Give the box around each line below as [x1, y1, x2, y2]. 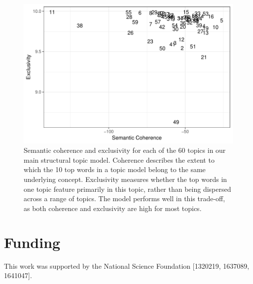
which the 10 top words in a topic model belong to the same [24, 164, 206, 175]
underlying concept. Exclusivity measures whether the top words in [24, 174, 227, 184]
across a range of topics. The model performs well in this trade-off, [24, 193, 225, 204]
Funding [4, 232, 61, 252]
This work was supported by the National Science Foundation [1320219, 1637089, [4, 260, 250, 271]
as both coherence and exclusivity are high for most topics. [24, 203, 202, 213]
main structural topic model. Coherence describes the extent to [24, 154, 215, 165]
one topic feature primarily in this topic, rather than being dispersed [24, 183, 231, 194]
